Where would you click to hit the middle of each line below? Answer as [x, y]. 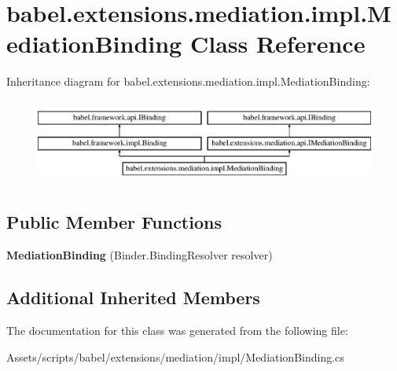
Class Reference [278, 44]
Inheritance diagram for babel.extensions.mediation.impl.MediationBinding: [188, 81]
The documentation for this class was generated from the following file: [177, 331]
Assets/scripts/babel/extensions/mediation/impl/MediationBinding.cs [175, 356]
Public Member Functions [114, 222]
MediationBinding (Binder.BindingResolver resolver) [140, 255]
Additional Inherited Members [133, 298]
